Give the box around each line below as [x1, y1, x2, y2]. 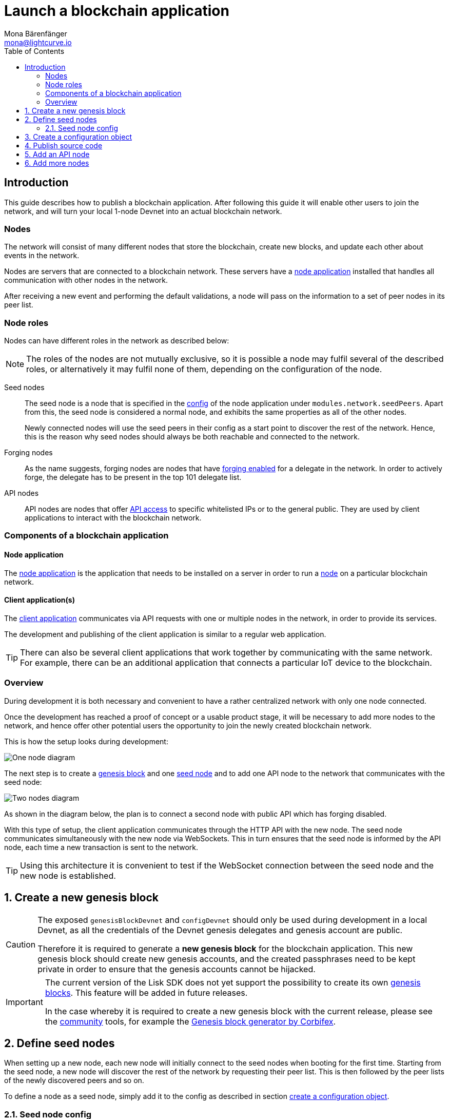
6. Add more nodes [25, 158, 89, 167]
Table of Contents [4, 46, 65, 55]
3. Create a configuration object [25, 132, 132, 141]
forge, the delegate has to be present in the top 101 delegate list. [25, 473, 242, 482]
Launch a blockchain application [4, 2, 229, 20]
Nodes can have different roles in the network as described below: [4, 336, 229, 345]
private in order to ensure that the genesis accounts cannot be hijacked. [37, 963, 316, 974]
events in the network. [4, 251, 80, 260]
